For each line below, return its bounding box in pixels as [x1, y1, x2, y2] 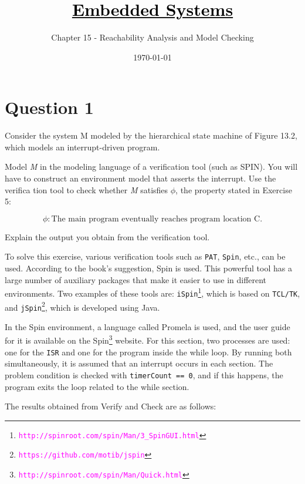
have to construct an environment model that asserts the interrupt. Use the [5, 172, 276, 184]
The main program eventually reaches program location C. [51, 214, 263, 223]
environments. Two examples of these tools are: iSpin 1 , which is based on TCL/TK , [5, 285, 300, 299]
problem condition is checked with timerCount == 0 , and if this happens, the [5, 368, 283, 381]
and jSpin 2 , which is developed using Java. [5, 299, 160, 313]
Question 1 [5, 95, 94, 119]
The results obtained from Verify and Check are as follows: [5, 400, 216, 412]
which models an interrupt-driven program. [5, 140, 160, 153]
